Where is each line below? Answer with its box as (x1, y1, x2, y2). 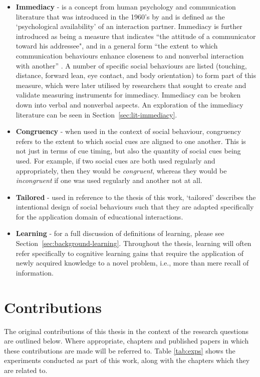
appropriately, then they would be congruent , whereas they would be (16, 165, 227, 175)
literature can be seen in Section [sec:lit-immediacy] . (16, 109, 177, 119)
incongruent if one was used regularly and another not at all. (16, 175, 202, 185)
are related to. (4, 364, 48, 375)
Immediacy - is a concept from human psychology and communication (16, 1, 236, 11)
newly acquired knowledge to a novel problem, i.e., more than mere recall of (16, 257, 249, 268)
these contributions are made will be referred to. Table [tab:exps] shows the (4, 345, 235, 355)
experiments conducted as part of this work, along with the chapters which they (4, 355, 250, 365)
